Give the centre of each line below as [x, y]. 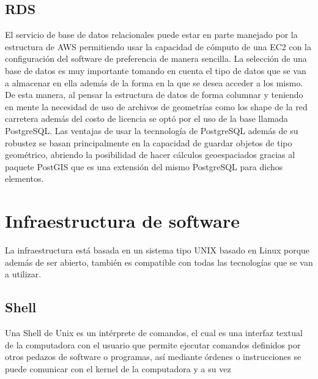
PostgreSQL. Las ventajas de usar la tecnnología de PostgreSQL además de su [152, 130]
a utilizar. [23, 274]
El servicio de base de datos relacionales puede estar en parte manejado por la [151, 35]
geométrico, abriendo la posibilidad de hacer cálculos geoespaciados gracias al [150, 155]
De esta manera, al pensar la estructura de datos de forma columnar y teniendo [154, 95]
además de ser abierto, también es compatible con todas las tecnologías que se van [159, 262]
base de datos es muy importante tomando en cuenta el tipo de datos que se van [156, 70]
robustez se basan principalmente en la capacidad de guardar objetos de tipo [149, 142]
